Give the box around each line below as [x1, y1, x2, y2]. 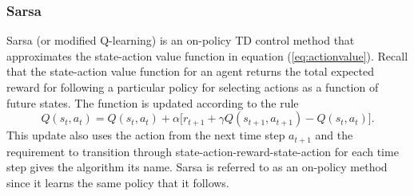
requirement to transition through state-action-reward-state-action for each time [6, 143, 399, 159]
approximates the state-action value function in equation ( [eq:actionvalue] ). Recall [6, 47, 408, 64]
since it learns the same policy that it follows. [6, 174, 229, 190]
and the [315, 127, 353, 143]
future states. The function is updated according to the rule [6, 94, 299, 111]
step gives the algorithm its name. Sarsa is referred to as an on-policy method [6, 159, 388, 175]
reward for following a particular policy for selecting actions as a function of [6, 79, 379, 95]
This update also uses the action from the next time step [6, 127, 285, 143]
